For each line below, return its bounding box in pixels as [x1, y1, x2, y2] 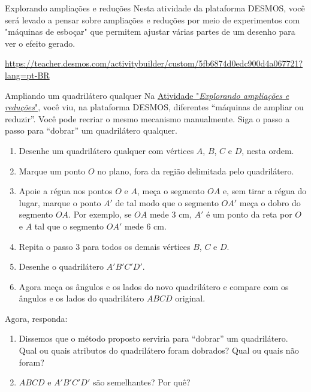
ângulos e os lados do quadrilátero [19, 292, 144, 304]
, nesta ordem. [241, 144, 294, 156]
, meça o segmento [137, 185, 205, 197]
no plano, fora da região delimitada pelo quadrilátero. [97, 164, 294, 177]
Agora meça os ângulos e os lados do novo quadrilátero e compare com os [19, 280, 289, 293]
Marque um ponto [19, 164, 86, 177]
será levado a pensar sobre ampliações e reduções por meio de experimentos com [5, 13, 300, 26]
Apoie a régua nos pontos [19, 185, 113, 197]
